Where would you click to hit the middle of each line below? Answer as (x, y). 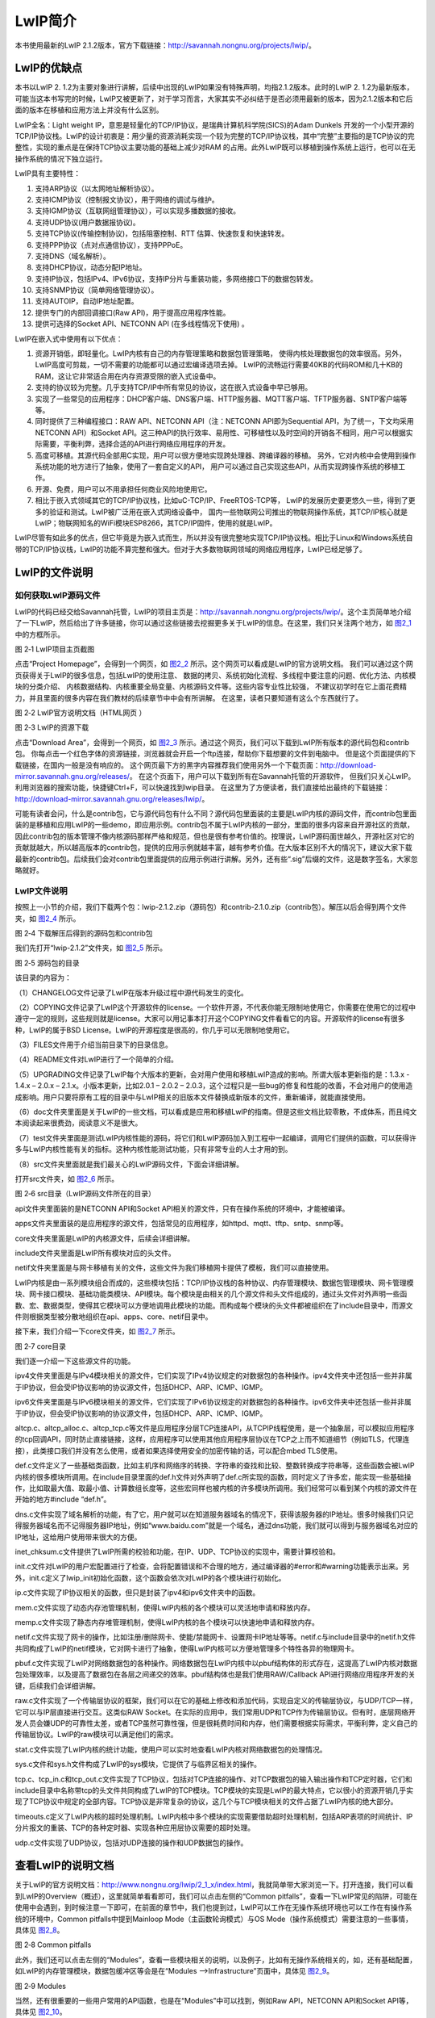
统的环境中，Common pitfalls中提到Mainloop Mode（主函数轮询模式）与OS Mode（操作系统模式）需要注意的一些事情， (213, 1919)
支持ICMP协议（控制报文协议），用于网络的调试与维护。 (127, 199)
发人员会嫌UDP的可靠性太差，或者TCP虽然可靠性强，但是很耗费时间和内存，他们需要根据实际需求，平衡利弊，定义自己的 (216, 1723)
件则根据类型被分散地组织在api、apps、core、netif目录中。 (114, 1317)
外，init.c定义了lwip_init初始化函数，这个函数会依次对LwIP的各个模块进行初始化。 (150, 1577)
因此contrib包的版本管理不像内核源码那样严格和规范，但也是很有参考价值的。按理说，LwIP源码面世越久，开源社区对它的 (215, 836)
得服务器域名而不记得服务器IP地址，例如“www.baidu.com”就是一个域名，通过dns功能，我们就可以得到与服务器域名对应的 (216, 1526)
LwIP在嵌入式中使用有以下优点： (69, 338)
